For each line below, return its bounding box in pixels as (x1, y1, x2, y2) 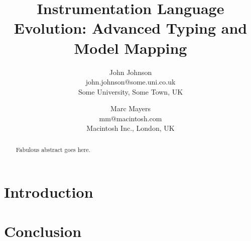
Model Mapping (74, 37, 187, 58)
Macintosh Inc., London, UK (86, 123, 175, 133)
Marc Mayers (110, 103, 151, 114)
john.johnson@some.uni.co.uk (85, 76, 176, 87)
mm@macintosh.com (99, 113, 162, 123)
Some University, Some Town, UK (78, 86, 183, 97)
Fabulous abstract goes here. (16, 145, 90, 153)
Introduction (4, 181, 93, 202)
